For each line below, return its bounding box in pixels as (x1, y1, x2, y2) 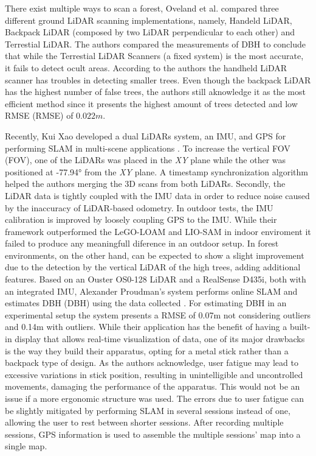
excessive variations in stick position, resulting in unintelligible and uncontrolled (5, 368, 303, 381)
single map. (5, 440, 47, 452)
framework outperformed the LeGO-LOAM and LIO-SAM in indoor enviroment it (5, 225, 311, 237)
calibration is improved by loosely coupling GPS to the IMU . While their (5, 213, 277, 226)
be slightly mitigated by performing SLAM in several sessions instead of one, (5, 404, 290, 416)
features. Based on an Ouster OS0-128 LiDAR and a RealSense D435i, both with (5, 273, 306, 286)
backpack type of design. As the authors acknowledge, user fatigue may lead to (5, 356, 298, 369)
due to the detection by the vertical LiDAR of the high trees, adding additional (5, 261, 301, 273)
